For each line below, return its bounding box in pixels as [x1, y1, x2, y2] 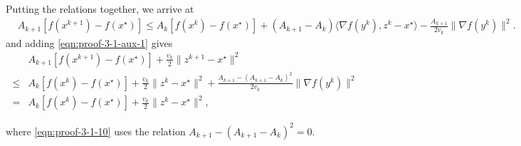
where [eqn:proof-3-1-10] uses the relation [6, 123, 186, 138]
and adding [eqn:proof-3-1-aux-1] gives [6, 35, 173, 50]
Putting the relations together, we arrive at [6, 1, 194, 16]
